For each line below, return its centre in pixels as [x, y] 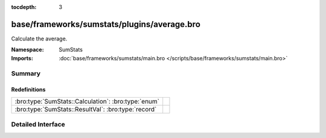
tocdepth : [24, 7]
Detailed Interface [38, 125]
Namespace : [28, 50]
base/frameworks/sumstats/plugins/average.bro [106, 24]
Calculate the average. [39, 39]
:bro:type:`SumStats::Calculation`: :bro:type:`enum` [87, 101]
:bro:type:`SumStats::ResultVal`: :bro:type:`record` [86, 109]
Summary [26, 74]
